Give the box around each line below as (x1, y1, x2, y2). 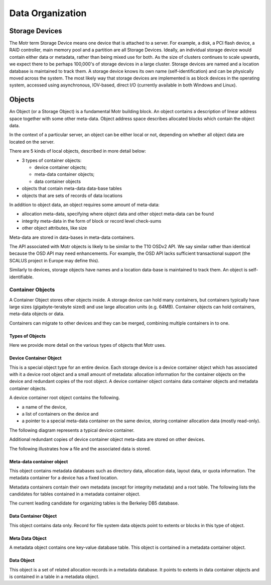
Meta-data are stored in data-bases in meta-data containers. (9, 234, 135, 240)
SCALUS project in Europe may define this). (9, 257, 100, 263)
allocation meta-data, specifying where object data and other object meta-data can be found (22, 211, 214, 217)
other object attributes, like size (22, 225, 87, 231)
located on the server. (9, 139, 55, 145)
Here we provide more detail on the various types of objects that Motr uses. (9, 342, 166, 348)
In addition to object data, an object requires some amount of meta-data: (9, 202, 160, 208)
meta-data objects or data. (9, 311, 65, 317)
